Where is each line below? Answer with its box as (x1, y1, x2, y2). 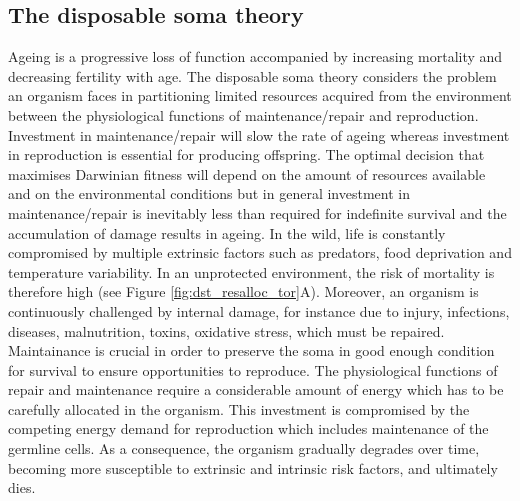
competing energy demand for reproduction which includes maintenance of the (8, 418, 489, 439)
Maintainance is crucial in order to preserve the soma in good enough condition (8, 340, 495, 361)
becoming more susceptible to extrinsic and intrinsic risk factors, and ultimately (8, 457, 498, 478)
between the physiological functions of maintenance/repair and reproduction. (8, 104, 479, 125)
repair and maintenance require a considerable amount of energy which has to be (8, 379, 504, 400)
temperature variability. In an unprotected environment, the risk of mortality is (8, 261, 495, 282)
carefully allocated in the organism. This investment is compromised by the (8, 398, 470, 419)
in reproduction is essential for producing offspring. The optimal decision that (8, 144, 485, 165)
